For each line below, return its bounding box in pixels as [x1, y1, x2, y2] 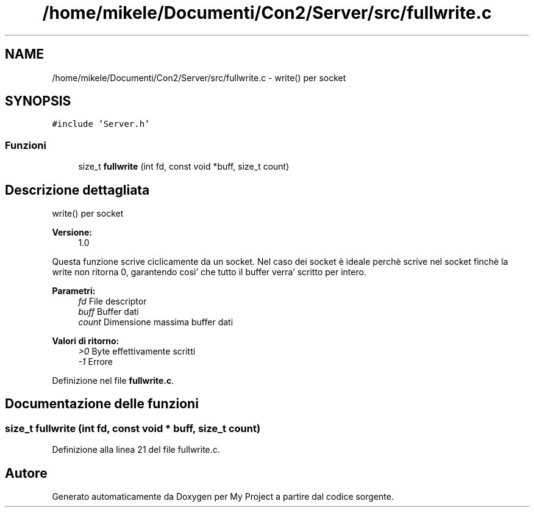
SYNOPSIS [5, 93, 71, 109]
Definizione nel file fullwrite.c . [52, 375, 174, 386]
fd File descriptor [78, 296, 147, 307]
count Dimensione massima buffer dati [78, 317, 233, 328]
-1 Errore [78, 356, 113, 367]
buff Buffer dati [78, 306, 139, 317]
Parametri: [52, 286, 96, 297]
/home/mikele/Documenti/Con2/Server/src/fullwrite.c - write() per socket [52, 72, 346, 83]
